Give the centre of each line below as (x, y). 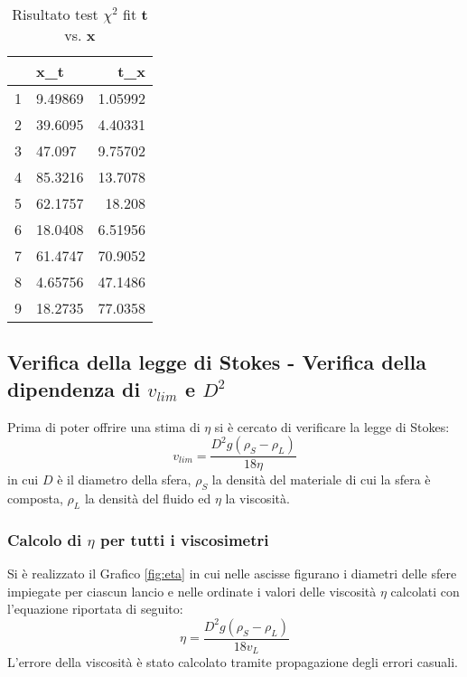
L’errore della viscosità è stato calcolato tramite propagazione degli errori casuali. (233, 662)
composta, (35, 498)
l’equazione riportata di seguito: (95, 609)
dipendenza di (74, 388)
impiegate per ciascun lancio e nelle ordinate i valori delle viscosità (192, 591)
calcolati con (425, 591)
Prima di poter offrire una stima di (104, 426)
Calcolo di (45, 539)
